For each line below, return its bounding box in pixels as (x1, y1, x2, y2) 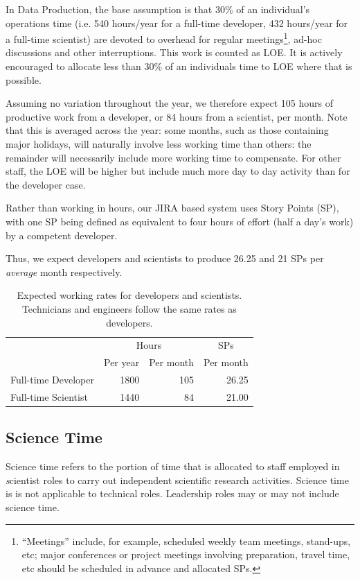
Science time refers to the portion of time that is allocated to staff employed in (6, 459, 340, 474)
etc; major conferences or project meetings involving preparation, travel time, (21, 547, 350, 562)
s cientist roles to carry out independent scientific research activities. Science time (6, 472, 349, 487)
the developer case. (6, 177, 86, 191)
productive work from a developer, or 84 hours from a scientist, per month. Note (6, 109, 348, 123)
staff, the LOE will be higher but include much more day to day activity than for (6, 164, 350, 178)
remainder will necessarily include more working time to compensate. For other (6, 150, 341, 164)
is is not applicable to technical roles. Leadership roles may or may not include (6, 486, 339, 501)
